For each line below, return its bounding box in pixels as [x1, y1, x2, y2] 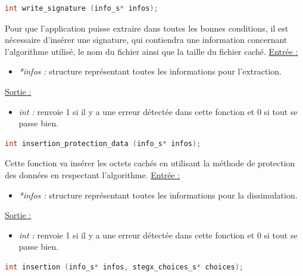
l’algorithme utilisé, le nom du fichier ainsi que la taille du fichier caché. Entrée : [5, 45, 298, 57]
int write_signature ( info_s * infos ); [5, 4, 158, 13]
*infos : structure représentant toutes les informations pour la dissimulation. [18, 188, 298, 201]
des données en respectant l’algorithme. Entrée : [5, 168, 180, 181]
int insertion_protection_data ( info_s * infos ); [5, 139, 201, 148]
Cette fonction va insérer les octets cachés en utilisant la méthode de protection [5, 157, 295, 169]
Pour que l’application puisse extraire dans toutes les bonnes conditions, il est [5, 21, 289, 34]
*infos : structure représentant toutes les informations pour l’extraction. [18, 65, 282, 77]
